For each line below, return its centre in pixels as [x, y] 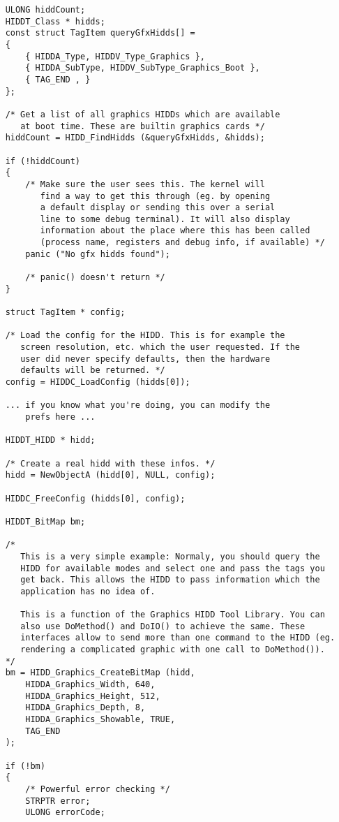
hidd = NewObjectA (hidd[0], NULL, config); [110, 475]
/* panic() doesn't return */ [95, 278]
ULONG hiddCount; [45, 10]
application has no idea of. [88, 591]
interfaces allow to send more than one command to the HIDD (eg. [178, 638]
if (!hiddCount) [43, 161]
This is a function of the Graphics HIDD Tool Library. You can [173, 615]
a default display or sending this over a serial [158, 208]
